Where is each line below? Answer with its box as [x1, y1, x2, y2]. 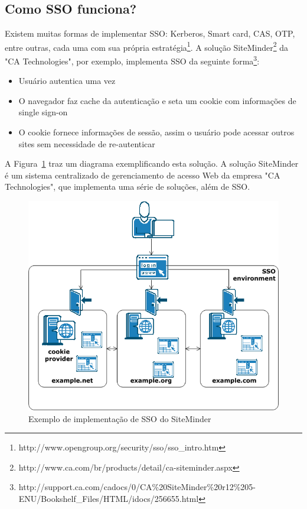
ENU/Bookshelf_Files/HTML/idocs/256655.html [18, 492, 199, 505]
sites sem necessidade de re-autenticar [18, 137, 155, 150]
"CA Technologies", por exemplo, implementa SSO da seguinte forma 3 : [5, 53, 260, 67]
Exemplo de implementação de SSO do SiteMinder [28, 412, 211, 424]
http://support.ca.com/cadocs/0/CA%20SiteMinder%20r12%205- [18, 481, 256, 493]
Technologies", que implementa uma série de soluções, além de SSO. [5, 180, 250, 193]
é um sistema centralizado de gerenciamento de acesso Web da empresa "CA [5, 168, 280, 181]
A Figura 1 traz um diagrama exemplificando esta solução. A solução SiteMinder [5, 157, 299, 170]
